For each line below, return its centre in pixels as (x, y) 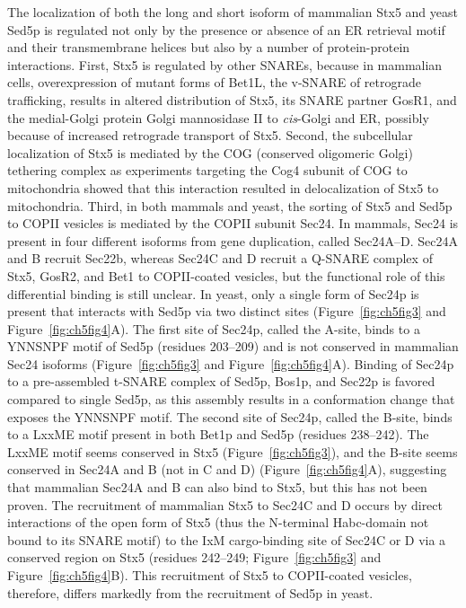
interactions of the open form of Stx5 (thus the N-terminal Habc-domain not (218, 522)
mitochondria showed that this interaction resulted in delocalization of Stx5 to (223, 187)
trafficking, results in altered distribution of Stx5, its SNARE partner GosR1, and (232, 99)
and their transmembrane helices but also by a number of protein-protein (209, 47)
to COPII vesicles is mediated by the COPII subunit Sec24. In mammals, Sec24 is (233, 223)
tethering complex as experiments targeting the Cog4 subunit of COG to (207, 170)
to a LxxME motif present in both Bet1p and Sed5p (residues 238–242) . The (218, 434)
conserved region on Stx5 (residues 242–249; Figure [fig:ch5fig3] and (194, 557)
